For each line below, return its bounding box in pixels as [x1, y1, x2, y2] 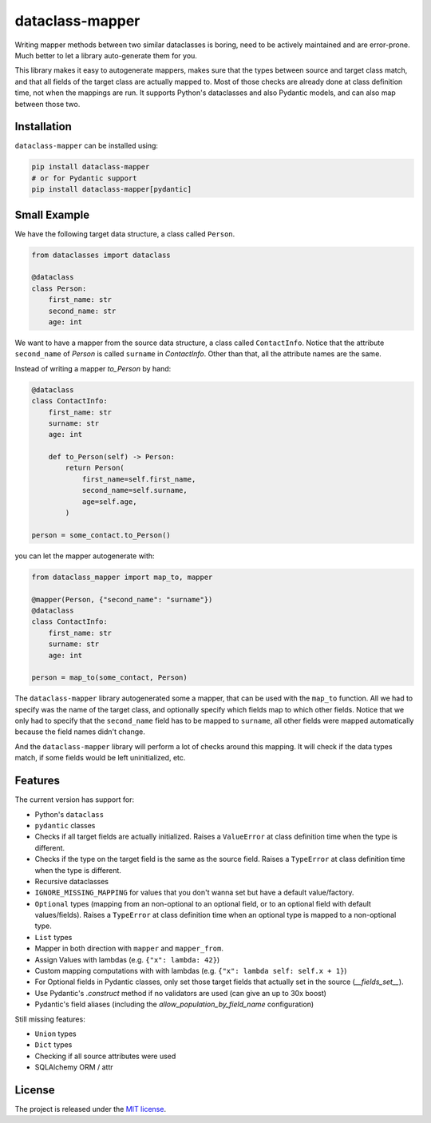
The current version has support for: [14, 795, 135, 804]
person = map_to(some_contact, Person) [31, 673, 188, 682]
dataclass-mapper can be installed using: [14, 141, 159, 151]
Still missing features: [14, 1014, 85, 1024]
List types [34, 932, 73, 942]
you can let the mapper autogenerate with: [14, 551, 155, 561]
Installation [14, 120, 72, 133]
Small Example [14, 208, 90, 221]
